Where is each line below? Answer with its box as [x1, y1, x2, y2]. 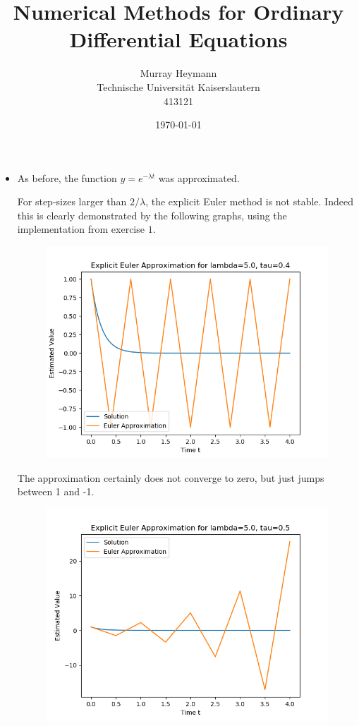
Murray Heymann [140, 66, 217, 80]
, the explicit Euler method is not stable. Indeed [145, 194, 353, 209]
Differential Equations [69, 25, 288, 54]
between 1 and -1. [17, 484, 95, 499]
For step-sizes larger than [17, 194, 127, 209]
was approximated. [158, 170, 240, 185]
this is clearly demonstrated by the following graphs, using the [17, 207, 287, 222]
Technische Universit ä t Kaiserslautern [97, 79, 260, 94]
